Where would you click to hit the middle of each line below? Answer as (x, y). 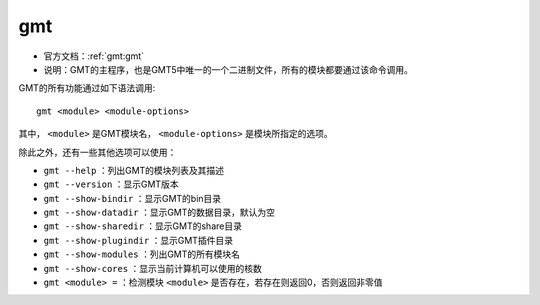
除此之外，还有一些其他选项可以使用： (97, 152)
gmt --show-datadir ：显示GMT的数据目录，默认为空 (159, 212)
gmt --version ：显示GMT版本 (111, 184)
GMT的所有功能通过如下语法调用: (87, 88)
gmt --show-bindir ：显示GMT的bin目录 (132, 198)
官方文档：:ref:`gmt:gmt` (94, 56)
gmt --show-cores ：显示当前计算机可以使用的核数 (152, 268)
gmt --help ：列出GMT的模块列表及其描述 (134, 170)
